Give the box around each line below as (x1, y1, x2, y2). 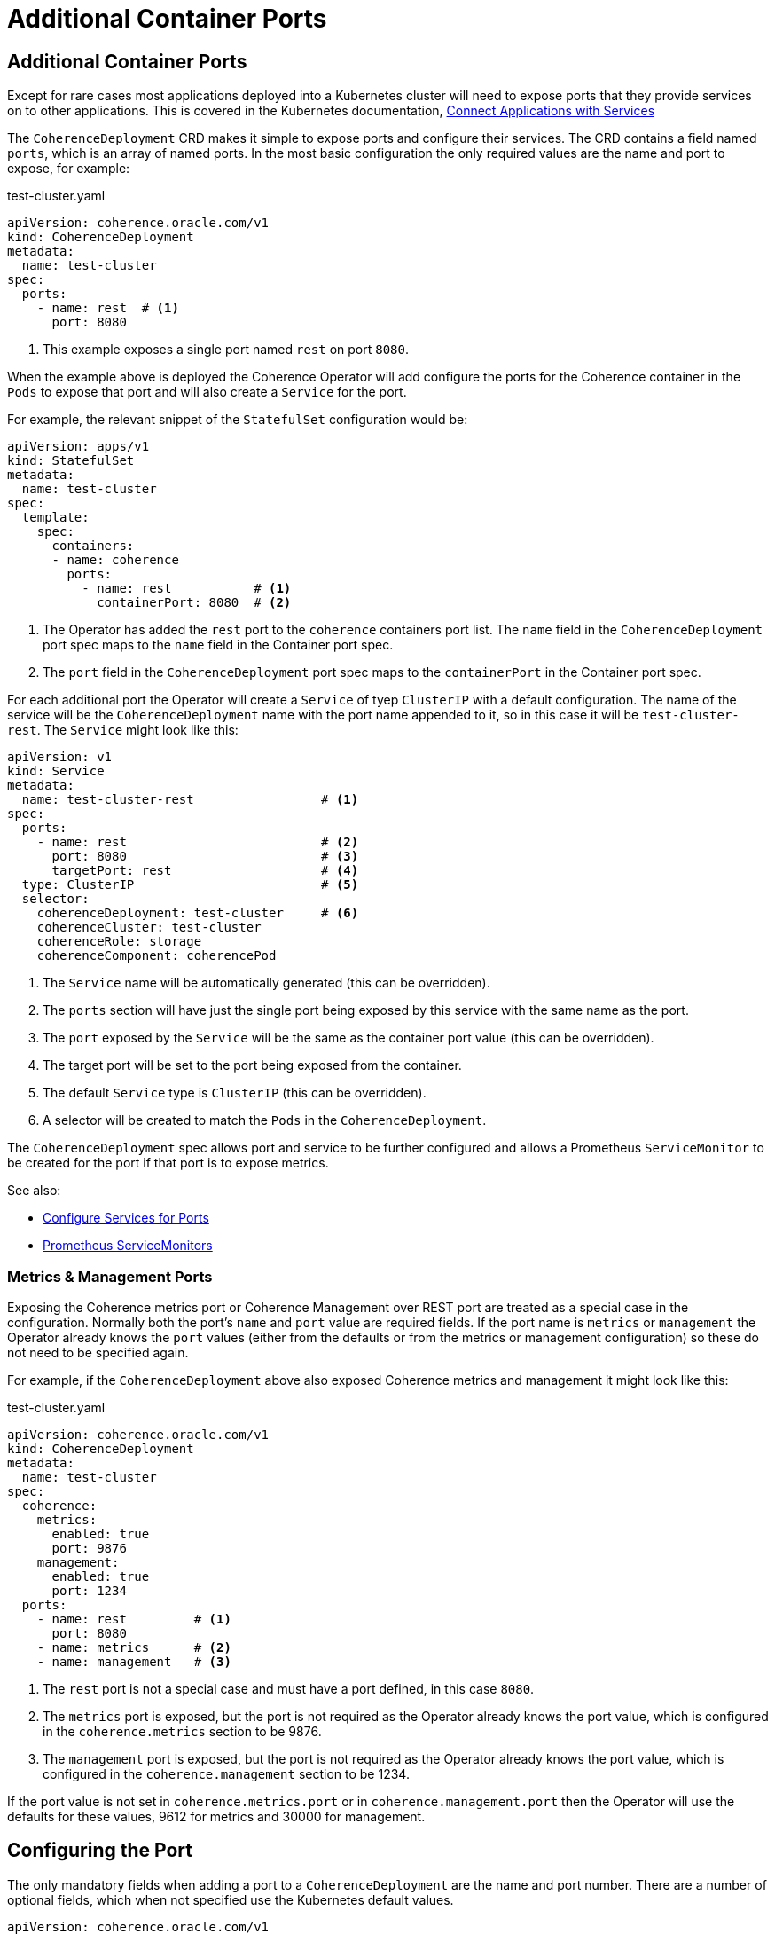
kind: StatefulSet (7, 453, 135, 468)
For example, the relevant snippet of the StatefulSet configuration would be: (7, 412, 468, 428)
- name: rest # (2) (36, 835, 359, 850)
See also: (7, 1183, 61, 1199)
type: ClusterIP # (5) (21, 877, 359, 892)
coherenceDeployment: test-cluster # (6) (36, 906, 359, 921)
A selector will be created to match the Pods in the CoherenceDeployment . (43, 1112, 487, 1128)
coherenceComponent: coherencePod (36, 948, 277, 963)
